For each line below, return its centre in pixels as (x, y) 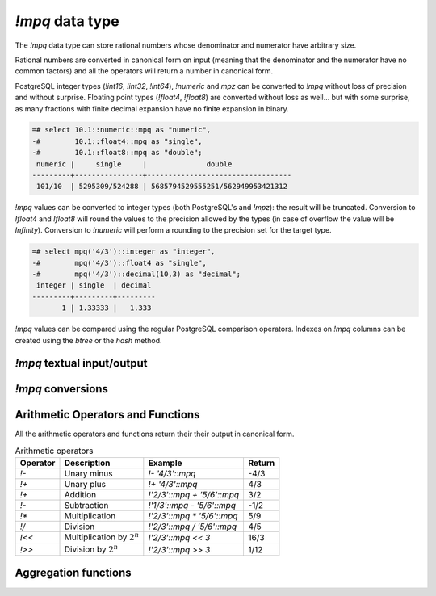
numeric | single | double (134, 164)
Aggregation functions (73, 573)
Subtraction (86, 506)
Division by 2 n (91, 548)
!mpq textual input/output (81, 363)
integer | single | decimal (94, 285)
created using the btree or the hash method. (88, 340)
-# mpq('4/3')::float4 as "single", (119, 263)
